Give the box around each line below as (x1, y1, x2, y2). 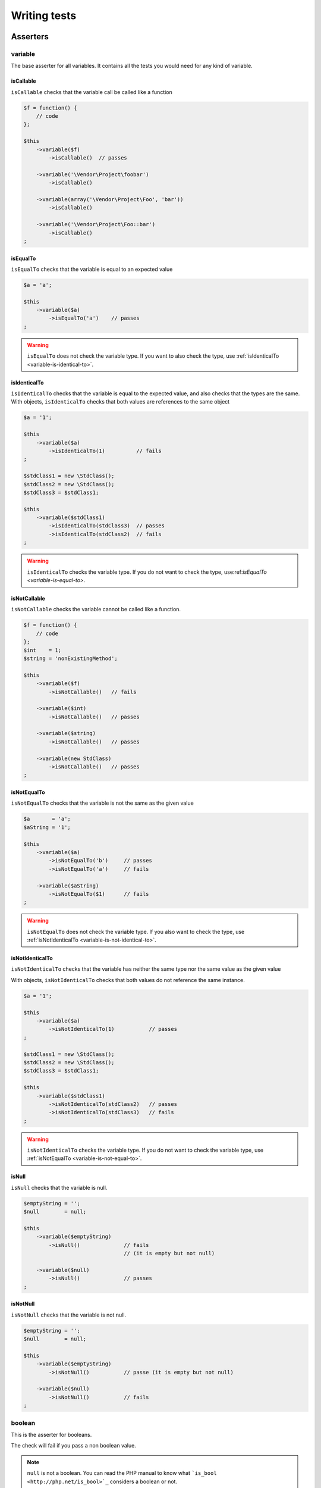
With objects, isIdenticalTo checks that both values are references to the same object (11, 398, 230, 405)
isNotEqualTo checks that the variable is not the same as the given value (11, 799, 194, 806)
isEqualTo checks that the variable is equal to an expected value (11, 265, 173, 273)
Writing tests (11, 9, 77, 22)
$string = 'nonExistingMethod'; (23, 655, 118, 662)
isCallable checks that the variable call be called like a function (11, 88, 172, 95)
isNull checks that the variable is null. (11, 1184, 108, 1191)
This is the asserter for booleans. (11, 1431, 92, 1438)
